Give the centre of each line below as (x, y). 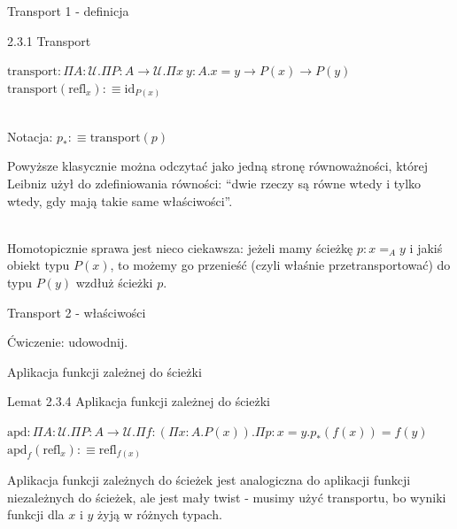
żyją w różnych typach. (160, 514)
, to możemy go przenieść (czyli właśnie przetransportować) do (280, 265)
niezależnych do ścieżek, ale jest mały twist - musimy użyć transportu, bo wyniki (227, 497)
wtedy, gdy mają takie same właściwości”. (120, 200)
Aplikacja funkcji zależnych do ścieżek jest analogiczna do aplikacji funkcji (209, 480)
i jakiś (426, 247)
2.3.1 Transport (49, 40)
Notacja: (30, 136)
